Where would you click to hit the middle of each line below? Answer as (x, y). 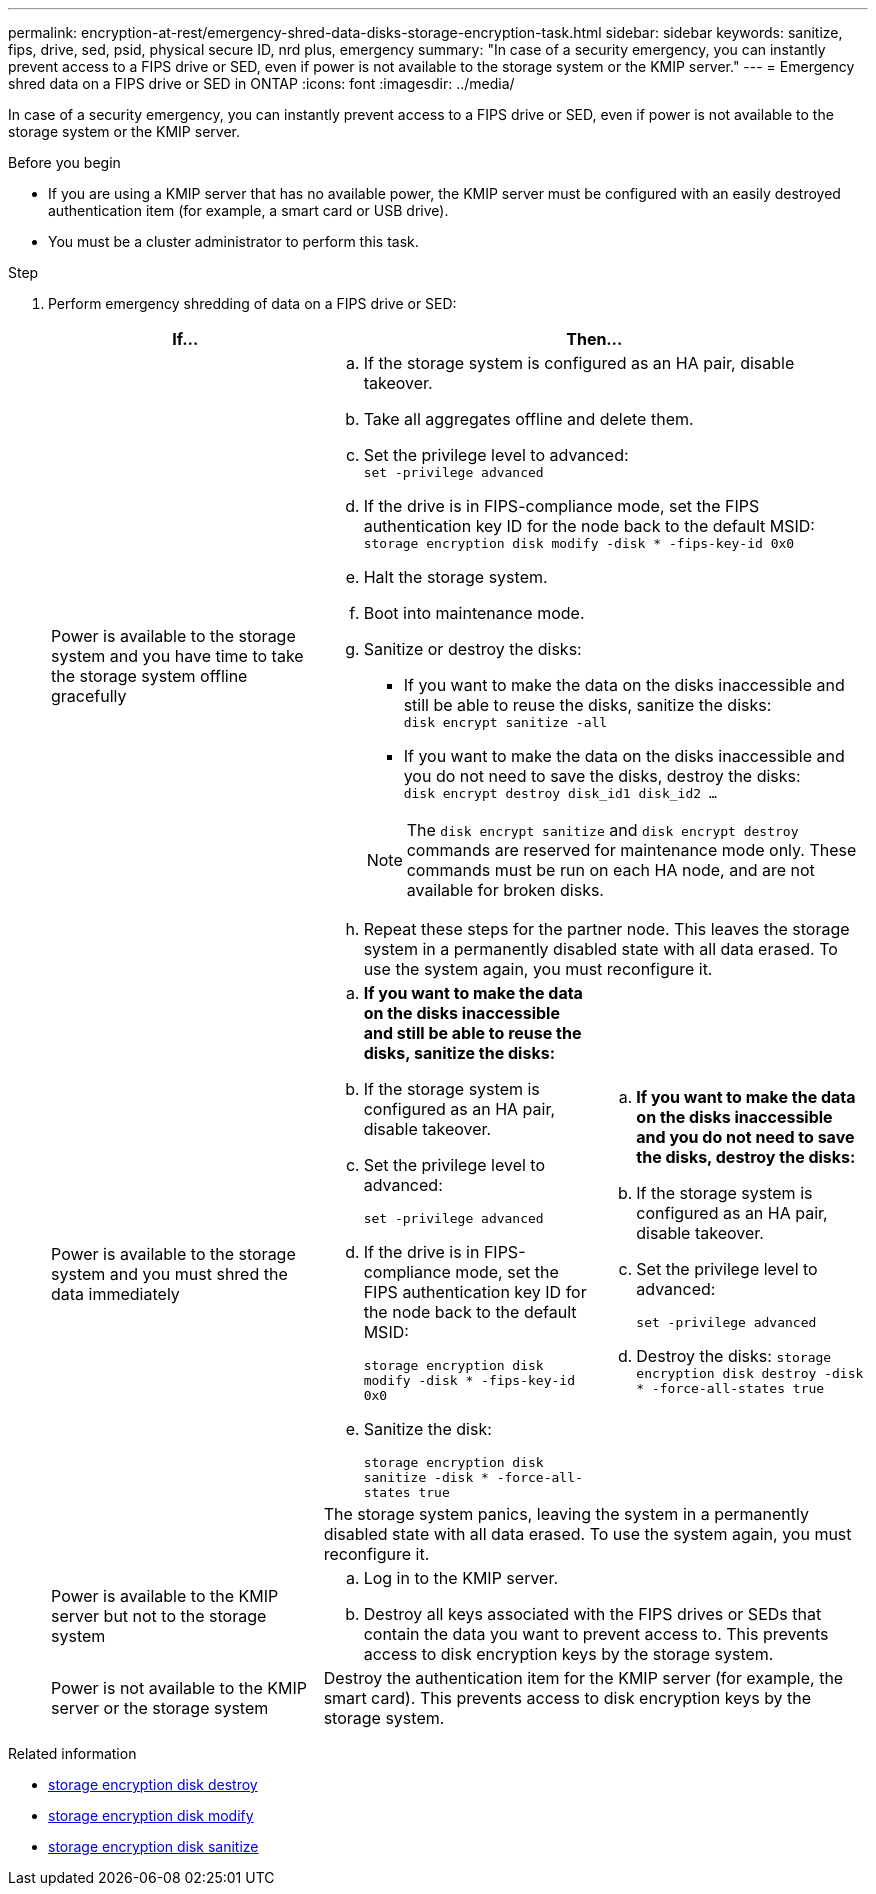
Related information (72, 1753)
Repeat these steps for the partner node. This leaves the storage (606, 929)
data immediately (115, 1293)
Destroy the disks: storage (734, 1356)
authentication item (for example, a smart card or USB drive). (248, 210)
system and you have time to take (177, 656)
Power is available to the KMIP (165, 1596)
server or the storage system (160, 1708)
